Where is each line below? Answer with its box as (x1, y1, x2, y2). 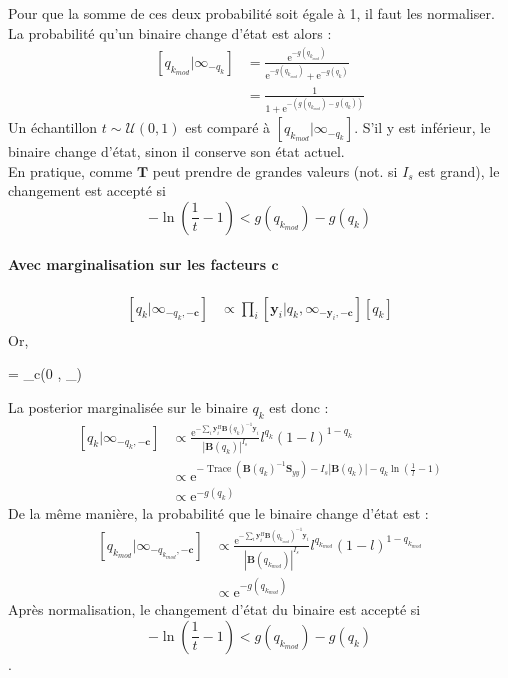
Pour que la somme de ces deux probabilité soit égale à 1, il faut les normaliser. (8, 3, 495, 23)
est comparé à (185, 117, 271, 138)
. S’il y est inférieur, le (354, 117, 491, 138)
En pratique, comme (8, 160, 133, 181)
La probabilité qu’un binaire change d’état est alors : (8, 22, 332, 43)
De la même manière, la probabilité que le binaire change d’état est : (8, 503, 429, 524)
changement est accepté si (8, 180, 166, 201)
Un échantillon (8, 117, 98, 138)
